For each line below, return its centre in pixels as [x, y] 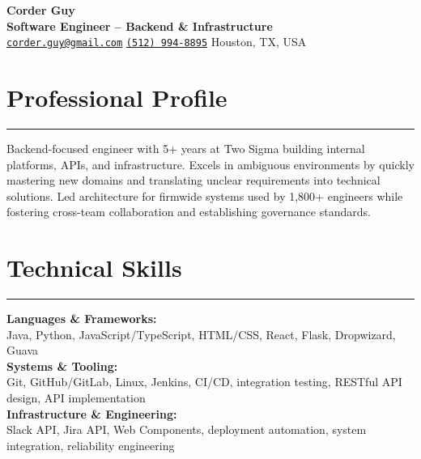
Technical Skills [94, 268]
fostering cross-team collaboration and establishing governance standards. [189, 212]
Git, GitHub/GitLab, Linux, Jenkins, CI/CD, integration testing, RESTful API [204, 382]
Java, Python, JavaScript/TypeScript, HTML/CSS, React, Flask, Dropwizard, [201, 334]
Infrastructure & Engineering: [92, 413]
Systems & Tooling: [62, 365]
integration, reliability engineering [91, 445]
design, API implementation [76, 398]
